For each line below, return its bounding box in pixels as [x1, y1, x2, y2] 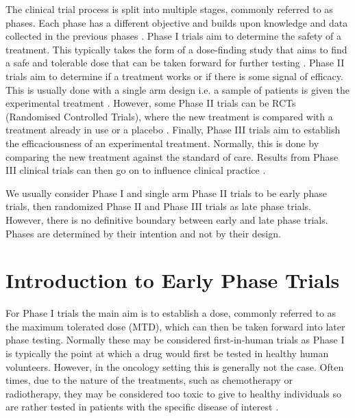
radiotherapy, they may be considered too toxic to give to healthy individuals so [5, 386, 341, 400]
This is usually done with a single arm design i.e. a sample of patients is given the [5, 82, 350, 96]
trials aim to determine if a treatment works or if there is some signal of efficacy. [5, 68, 343, 83]
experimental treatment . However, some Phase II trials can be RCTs [5, 96, 296, 110]
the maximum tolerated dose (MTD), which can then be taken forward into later [5, 319, 345, 333]
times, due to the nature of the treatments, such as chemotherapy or [5, 373, 293, 387]
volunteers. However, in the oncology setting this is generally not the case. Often [5, 359, 344, 374]
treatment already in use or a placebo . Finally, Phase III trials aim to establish [5, 122, 341, 137]
